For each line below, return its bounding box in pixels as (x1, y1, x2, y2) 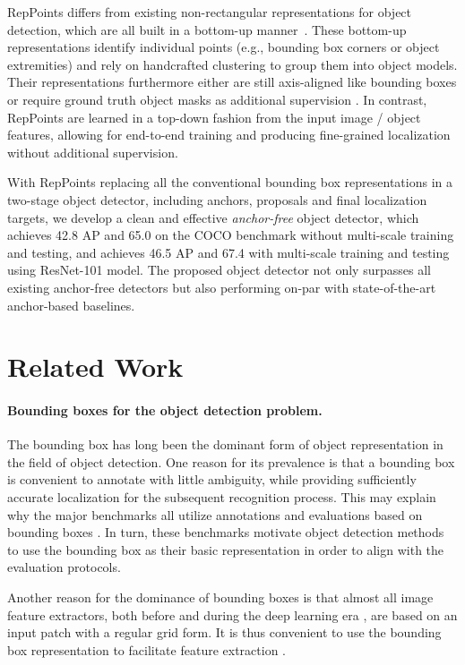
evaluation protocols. (7, 558, 121, 576)
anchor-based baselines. (7, 295, 135, 314)
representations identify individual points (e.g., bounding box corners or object (7, 38, 440, 56)
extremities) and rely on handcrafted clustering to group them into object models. (7, 55, 458, 73)
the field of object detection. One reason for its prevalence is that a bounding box (7, 452, 455, 471)
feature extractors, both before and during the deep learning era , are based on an (7, 605, 458, 624)
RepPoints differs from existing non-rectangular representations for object (7, 3, 412, 21)
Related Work (7, 348, 184, 385)
